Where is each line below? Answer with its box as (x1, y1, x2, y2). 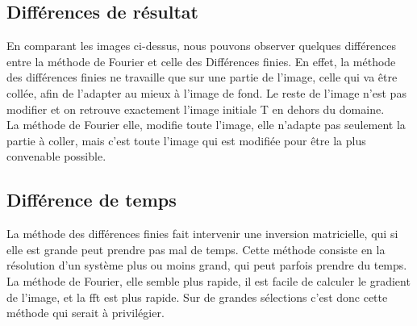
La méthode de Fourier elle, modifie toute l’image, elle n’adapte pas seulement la (6, 116, 406, 133)
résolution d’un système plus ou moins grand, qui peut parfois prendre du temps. (6, 257, 407, 274)
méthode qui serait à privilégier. (6, 304, 165, 321)
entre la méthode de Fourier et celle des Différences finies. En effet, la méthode (6, 52, 396, 69)
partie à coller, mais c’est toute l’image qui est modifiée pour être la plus (6, 132, 366, 148)
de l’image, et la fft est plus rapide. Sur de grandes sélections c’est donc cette (6, 288, 388, 305)
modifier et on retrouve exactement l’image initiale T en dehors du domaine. (6, 100, 385, 117)
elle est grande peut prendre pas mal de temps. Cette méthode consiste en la (6, 240, 386, 257)
